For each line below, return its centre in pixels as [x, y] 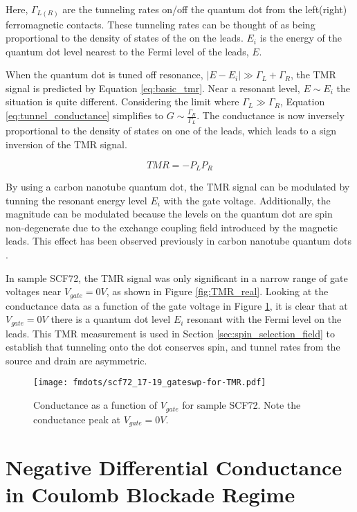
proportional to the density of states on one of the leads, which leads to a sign [171, 131]
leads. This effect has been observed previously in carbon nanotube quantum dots [178, 241]
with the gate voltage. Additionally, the [247, 200]
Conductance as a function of [95, 405]
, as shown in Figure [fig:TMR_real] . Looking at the [217, 291]
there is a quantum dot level [111, 319]
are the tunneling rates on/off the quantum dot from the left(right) [205, 9]
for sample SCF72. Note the [241, 405]
